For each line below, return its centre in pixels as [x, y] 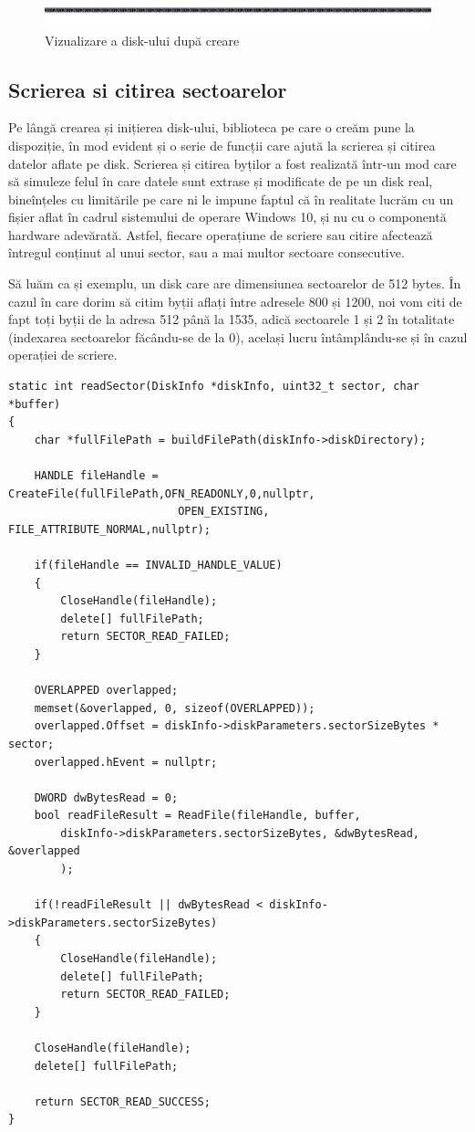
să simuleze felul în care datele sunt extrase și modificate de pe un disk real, [221, 181]
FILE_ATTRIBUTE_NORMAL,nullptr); [109, 529]
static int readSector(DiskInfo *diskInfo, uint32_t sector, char [214, 387]
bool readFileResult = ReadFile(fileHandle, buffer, [197, 816]
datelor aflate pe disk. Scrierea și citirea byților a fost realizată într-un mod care [232, 163]
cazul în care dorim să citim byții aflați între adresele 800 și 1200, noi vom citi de [235, 301]
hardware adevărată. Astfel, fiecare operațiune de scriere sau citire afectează [221, 234]
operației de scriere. [63, 355]
